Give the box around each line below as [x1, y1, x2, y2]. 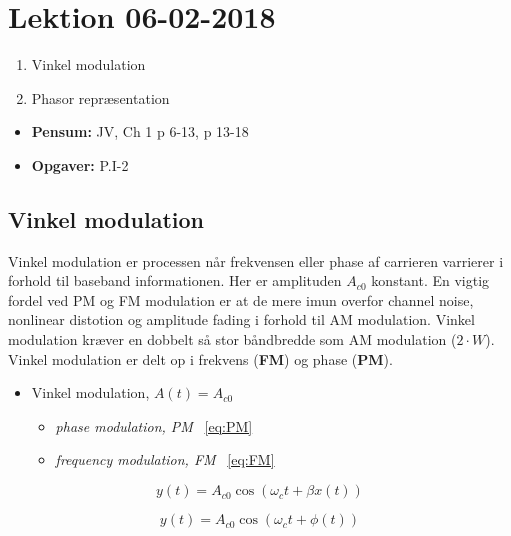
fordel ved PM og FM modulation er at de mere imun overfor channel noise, [8, 289, 474, 310]
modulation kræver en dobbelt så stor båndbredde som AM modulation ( [8, 329, 457, 350]
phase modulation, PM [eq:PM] [55, 415, 253, 436]
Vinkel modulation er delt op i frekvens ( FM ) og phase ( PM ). [8, 348, 393, 369]
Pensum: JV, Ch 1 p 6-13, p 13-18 [31, 121, 249, 142]
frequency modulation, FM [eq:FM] [55, 449, 275, 470]
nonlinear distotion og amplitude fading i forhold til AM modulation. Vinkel [8, 309, 475, 330]
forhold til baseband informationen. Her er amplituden [8, 270, 342, 291]
